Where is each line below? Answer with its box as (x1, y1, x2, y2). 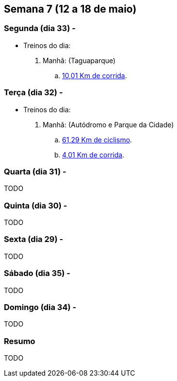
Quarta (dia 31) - (4, 166, 66, 176)
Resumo (4, 336, 35, 346)
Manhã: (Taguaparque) (43, 56, 116, 65)
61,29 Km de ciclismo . (62, 135, 132, 144)
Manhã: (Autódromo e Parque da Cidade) (43, 120, 174, 129)
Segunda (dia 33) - (4, 23, 76, 34)
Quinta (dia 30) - (4, 200, 67, 210)
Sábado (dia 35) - (4, 268, 71, 278)
